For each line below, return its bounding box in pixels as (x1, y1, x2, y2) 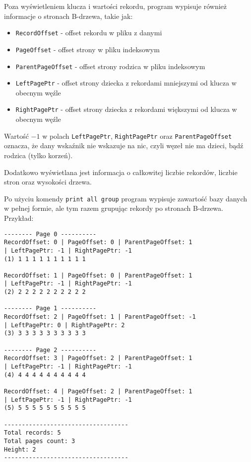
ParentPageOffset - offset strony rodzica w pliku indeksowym (15, 61, 205, 71)
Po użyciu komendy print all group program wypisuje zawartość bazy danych (4, 193, 248, 203)
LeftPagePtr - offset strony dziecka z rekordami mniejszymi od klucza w (15, 78, 237, 88)
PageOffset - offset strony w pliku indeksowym (15, 44, 160, 54)
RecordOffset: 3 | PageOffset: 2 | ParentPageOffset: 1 (4, 355, 192, 362)
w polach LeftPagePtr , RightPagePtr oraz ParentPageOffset (42, 130, 232, 141)
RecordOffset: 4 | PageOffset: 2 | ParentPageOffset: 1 (4, 388, 192, 395)
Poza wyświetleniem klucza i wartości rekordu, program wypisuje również (4, 1, 227, 11)
